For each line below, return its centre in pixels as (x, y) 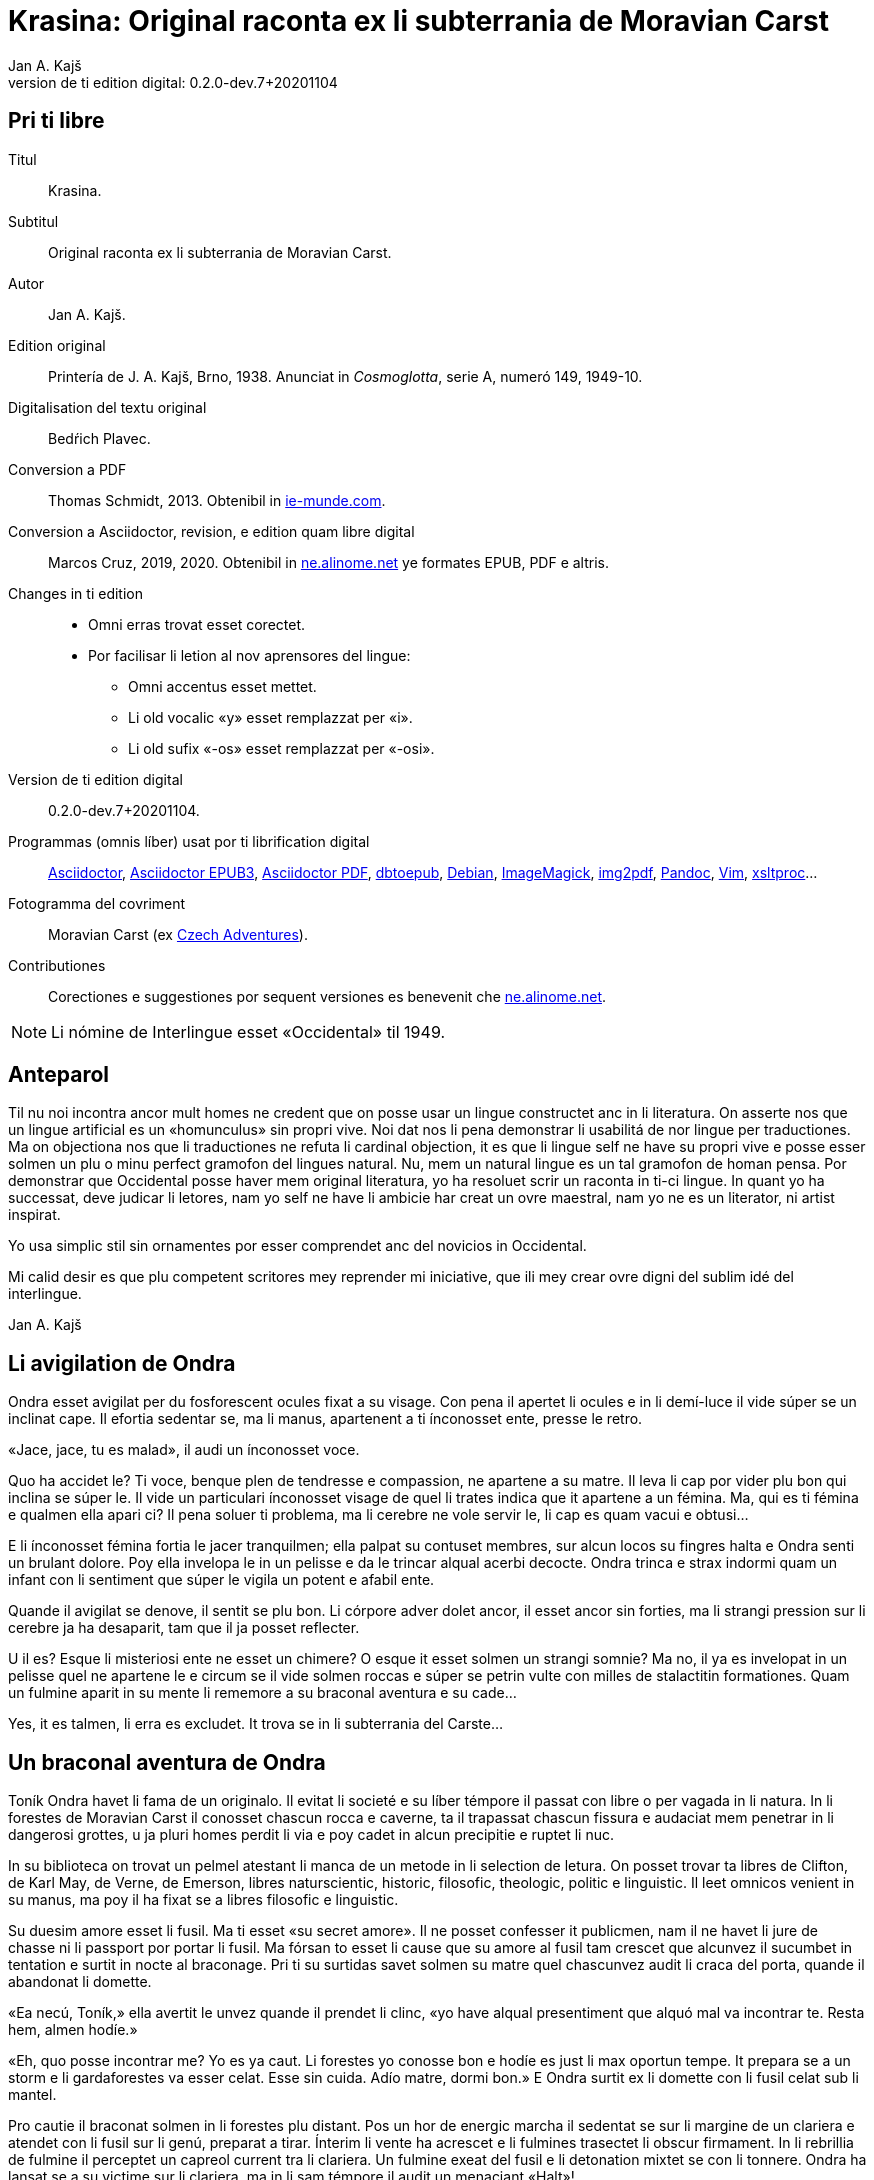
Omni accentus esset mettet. (222, 686)
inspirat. (34, 1215)
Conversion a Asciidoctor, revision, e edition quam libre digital (211, 531)
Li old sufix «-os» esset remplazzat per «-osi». (281, 748)
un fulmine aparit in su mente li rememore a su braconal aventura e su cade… (262, 1693)
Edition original (57, 345)
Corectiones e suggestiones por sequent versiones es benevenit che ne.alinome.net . (327, 996)
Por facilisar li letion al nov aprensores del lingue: (249, 655)
